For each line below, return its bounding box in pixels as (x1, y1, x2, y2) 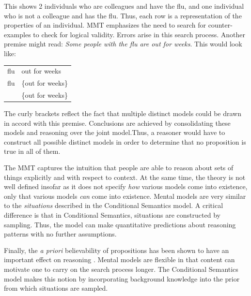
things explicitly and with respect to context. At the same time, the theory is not (4, 172, 246, 182)
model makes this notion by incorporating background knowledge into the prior (4, 273, 240, 283)
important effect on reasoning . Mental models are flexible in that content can (4, 254, 235, 265)
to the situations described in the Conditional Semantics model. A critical (4, 200, 223, 210)
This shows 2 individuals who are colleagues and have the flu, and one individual (4, 1, 244, 11)
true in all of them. (4, 146, 61, 156)
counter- (208, 20, 233, 30)
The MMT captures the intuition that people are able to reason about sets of (4, 163, 234, 173)
